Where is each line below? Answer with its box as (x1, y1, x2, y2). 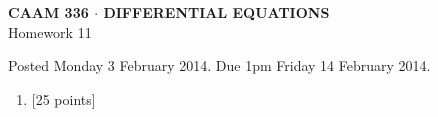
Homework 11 (8, 21, 92, 42)
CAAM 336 (8, 2, 89, 22)
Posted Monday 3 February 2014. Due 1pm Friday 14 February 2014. (8, 55, 431, 76)
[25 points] (31, 88, 96, 109)
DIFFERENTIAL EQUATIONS (103, 2, 330, 22)
